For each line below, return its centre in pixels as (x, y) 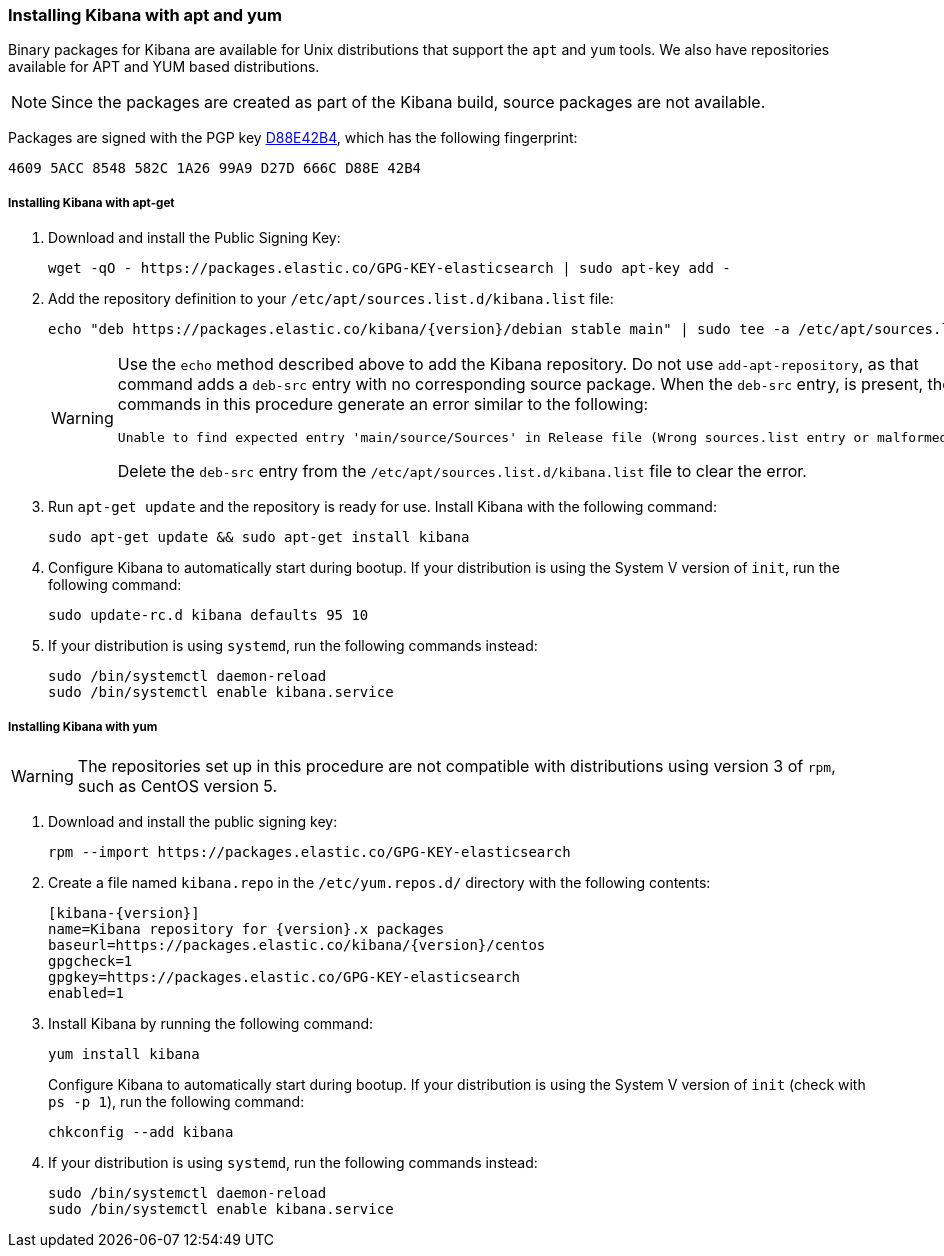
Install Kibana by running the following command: (211, 1023)
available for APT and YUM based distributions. (164, 67)
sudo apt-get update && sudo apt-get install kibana (259, 537)
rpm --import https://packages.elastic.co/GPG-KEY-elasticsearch (309, 851)
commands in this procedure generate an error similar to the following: (383, 404)
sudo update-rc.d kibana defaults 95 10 (208, 615)
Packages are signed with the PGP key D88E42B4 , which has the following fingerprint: (293, 138)
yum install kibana (124, 1053)
